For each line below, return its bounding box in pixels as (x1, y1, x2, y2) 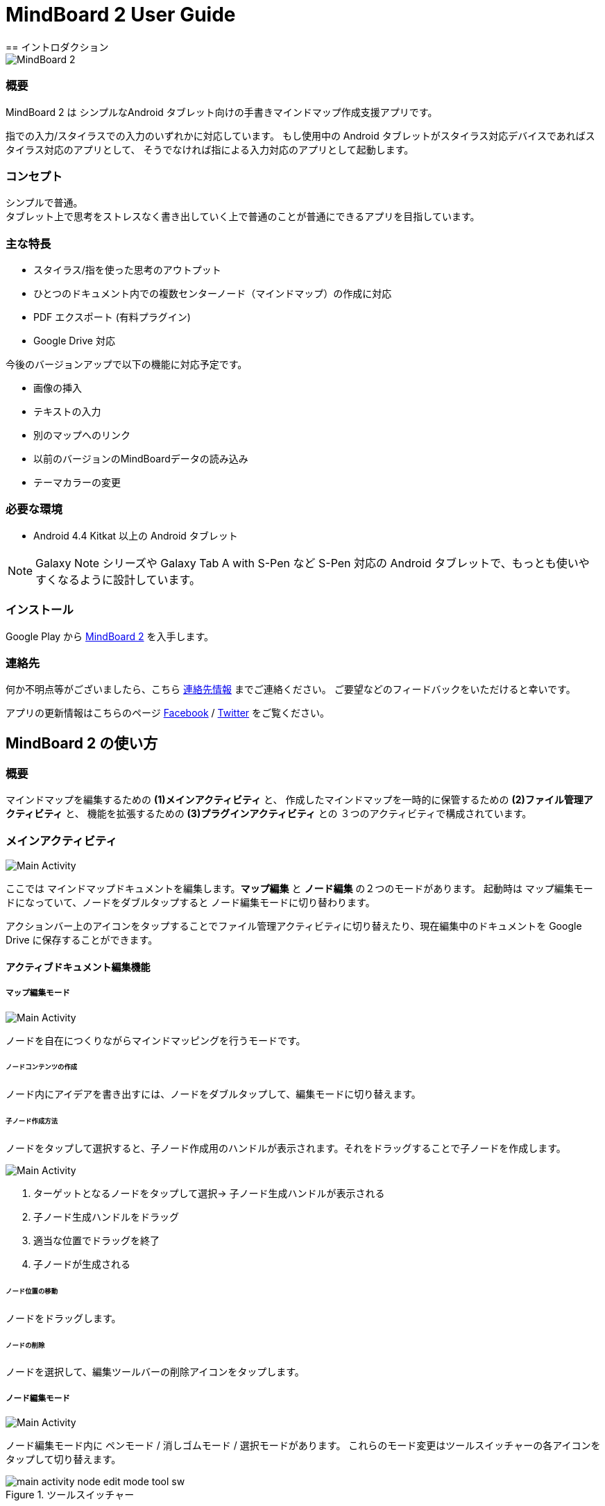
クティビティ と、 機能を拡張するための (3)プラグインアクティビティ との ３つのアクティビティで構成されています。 (6, 808, 532, 820)
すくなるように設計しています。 (35, 572, 201, 587)
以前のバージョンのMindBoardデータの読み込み (33, 453, 248, 465)
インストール (6, 603, 74, 617)
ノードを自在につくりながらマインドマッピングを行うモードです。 (6, 1034, 306, 1046)
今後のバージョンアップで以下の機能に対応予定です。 (6, 358, 248, 370)
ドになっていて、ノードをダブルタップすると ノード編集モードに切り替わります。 (6, 896, 375, 909)
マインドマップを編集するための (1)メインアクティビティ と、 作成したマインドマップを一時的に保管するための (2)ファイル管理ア (6, 794, 593, 806)
